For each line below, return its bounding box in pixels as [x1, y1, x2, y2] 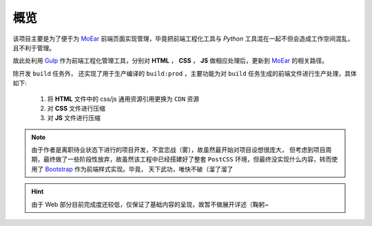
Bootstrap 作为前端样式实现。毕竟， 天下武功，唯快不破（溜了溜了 [45, 165, 234, 173]
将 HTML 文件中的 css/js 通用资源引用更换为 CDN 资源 [47, 94, 200, 103]
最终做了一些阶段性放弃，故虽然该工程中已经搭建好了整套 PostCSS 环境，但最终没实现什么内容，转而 [43, 155, 332, 163]
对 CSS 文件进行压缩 [47, 104, 106, 112]
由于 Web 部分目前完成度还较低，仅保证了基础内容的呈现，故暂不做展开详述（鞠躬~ [31, 200, 269, 208]
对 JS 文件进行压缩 [47, 114, 101, 122]
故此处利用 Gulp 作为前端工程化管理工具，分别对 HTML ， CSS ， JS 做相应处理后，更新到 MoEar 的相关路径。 [12, 56, 329, 65]
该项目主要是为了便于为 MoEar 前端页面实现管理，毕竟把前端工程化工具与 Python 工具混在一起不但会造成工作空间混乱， [12, 34, 354, 43]
